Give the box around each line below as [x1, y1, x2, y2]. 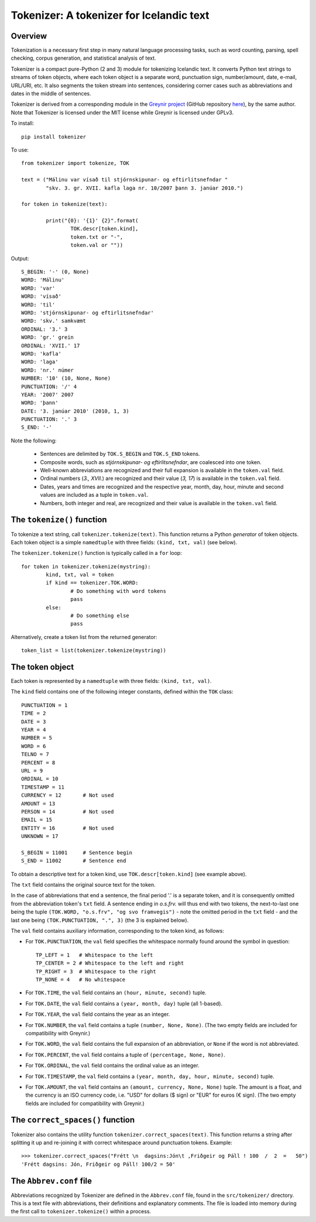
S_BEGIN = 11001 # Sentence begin [21, 849, 133, 856]
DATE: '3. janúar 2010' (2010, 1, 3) [21, 407, 130, 414]
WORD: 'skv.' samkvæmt [21, 318, 87, 324]
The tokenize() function [11, 515, 108, 525]
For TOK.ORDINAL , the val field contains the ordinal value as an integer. [25, 1062, 200, 1069]
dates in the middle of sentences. [11, 90, 92, 97]
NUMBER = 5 [21, 734, 53, 742]
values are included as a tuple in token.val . [40, 492, 149, 499]
